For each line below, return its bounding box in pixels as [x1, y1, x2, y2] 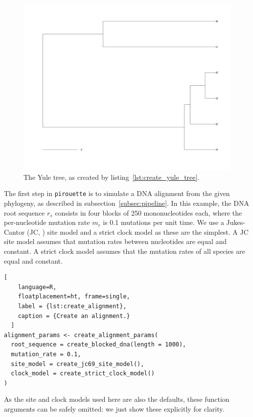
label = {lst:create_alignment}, [18, 302, 127, 310]
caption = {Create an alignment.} [18, 312, 130, 319]
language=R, [18, 283, 57, 291]
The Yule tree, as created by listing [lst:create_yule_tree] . [23, 172, 200, 182]
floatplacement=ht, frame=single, [18, 293, 130, 300]
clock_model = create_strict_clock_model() [11, 370, 155, 377]
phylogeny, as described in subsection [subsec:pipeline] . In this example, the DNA [4, 198, 249, 208]
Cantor [4, 226, 25, 237]
